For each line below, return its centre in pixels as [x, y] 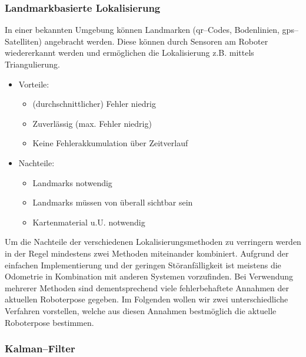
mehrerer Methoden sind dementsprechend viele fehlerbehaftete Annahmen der [147, 287]
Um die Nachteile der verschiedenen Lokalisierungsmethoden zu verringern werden [153, 242]
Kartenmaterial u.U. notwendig [89, 222]
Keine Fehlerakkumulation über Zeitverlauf [110, 143]
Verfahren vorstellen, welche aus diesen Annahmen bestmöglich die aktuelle [141, 310]
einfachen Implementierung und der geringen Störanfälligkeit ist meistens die [143, 265]
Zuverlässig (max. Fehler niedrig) [92, 123]
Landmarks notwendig [72, 182]
